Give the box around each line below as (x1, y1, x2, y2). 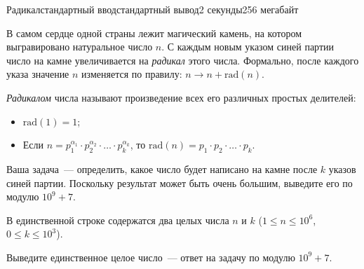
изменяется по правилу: (81, 67, 182, 81)
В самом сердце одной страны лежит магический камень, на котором (6, 25, 302, 40)
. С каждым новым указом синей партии (161, 39, 335, 54)
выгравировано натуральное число (6, 39, 153, 54)
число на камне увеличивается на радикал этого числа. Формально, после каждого (6, 53, 359, 67)
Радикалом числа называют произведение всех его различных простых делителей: (6, 90, 356, 104)
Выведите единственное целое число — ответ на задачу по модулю (6, 249, 295, 264)
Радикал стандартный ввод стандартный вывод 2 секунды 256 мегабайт (6, 2, 299, 16)
